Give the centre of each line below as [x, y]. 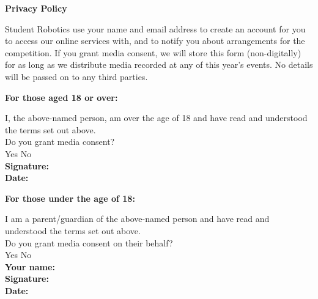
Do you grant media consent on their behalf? [89, 242]
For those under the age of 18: [70, 198]
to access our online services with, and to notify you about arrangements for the [155, 41]
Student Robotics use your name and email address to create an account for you [155, 28]
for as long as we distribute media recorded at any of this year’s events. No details [159, 65]
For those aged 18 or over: [61, 97]
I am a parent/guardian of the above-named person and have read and [137, 219]
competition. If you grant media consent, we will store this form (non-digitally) [153, 52]
